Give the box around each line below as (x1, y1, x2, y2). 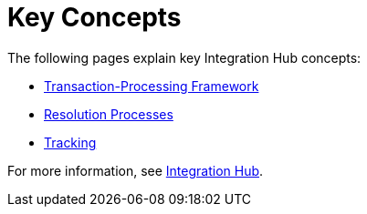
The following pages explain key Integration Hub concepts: (7, 49, 362, 66)
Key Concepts (7, 2, 182, 33)
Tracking (44, 134, 97, 150)
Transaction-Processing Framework (44, 77, 259, 94)
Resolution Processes (44, 106, 173, 122)
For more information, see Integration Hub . (7, 162, 264, 178)
